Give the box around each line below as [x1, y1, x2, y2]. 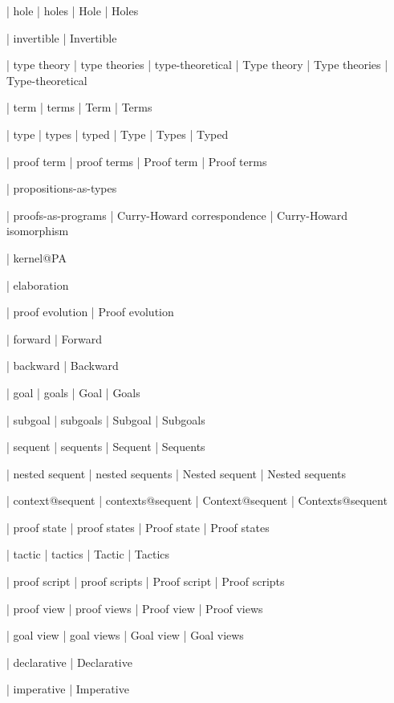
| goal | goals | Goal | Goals [6, 384, 140, 400]
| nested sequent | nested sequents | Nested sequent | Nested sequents [6, 465, 347, 482]
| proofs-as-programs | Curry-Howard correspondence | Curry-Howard [6, 206, 348, 223]
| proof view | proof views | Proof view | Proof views [6, 599, 263, 616]
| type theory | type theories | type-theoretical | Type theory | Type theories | [6, 56, 388, 73]
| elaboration [6, 276, 69, 293]
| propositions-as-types [6, 180, 117, 197]
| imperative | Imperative [6, 681, 129, 697]
